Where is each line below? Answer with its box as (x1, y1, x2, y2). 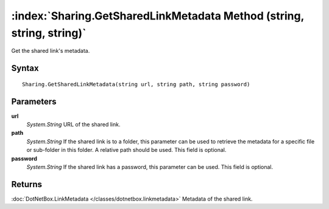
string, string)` (11, 26, 87, 39)
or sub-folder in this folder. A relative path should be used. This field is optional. (26, 146, 227, 154)
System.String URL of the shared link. (26, 121, 121, 128)
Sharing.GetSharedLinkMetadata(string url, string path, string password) (22, 81, 250, 87)
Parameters (11, 96, 57, 106)
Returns (11, 179, 43, 190)
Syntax (11, 63, 39, 74)
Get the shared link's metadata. (11, 47, 90, 55)
